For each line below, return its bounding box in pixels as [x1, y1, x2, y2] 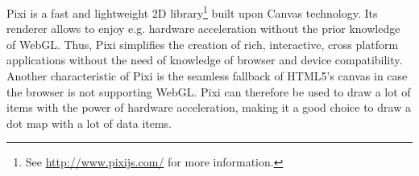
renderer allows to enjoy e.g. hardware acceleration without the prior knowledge [6, 20, 400, 37]
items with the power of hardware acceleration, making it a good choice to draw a [6, 99, 411, 116]
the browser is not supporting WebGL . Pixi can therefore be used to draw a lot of [6, 83, 411, 100]
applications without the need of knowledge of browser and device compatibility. [6, 51, 403, 68]
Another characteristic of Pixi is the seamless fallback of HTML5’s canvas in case [6, 68, 408, 84]
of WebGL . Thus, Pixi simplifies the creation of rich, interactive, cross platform [6, 35, 399, 52]
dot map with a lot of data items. [6, 114, 172, 131]
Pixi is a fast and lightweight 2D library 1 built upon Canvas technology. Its [6, 2, 378, 21]
